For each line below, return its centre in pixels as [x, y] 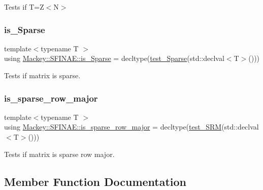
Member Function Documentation [95, 181]
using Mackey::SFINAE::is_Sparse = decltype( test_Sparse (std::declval [114, 58]
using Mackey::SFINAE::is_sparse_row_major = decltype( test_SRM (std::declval [131, 127]
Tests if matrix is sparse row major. [59, 154]
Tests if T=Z [24, 7]
